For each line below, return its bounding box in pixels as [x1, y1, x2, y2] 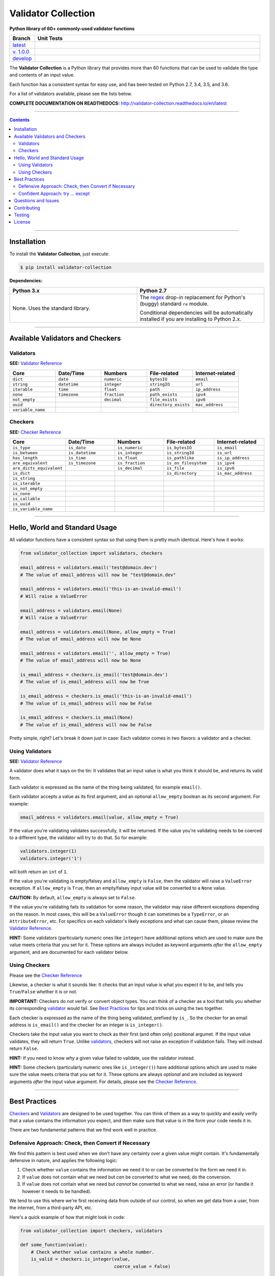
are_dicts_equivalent [12, 465, 63, 471]
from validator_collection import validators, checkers [20, 550, 163, 556]
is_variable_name [12, 506, 53, 511]
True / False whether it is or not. [9, 989, 77, 995]
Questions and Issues [14, 198, 60, 204]
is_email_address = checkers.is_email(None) [20, 715, 133, 721]
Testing [14, 212, 30, 218]
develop [12, 55, 32, 62]
